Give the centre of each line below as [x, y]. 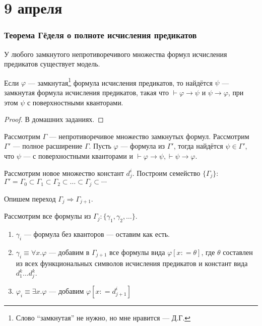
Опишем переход [30, 198]
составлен [238, 252]
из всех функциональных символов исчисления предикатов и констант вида [132, 263]
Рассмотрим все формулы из [48, 216]
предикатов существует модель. [52, 64]
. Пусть [100, 146]
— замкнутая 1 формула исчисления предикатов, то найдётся [120, 82]
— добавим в [69, 252]
